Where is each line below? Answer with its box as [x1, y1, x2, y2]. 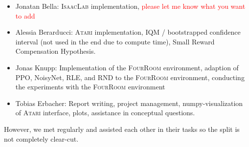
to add [15, 10, 35, 21]
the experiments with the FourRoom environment [15, 82, 165, 92]
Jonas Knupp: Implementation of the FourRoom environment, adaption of [15, 62, 239, 72]
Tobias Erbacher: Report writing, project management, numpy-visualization [15, 98, 243, 108]
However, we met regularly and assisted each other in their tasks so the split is [4, 124, 240, 134]
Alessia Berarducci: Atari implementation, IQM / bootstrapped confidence [15, 27, 241, 37]
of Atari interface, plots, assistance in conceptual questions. [15, 107, 195, 118]
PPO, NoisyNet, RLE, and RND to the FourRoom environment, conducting [15, 72, 245, 82]
